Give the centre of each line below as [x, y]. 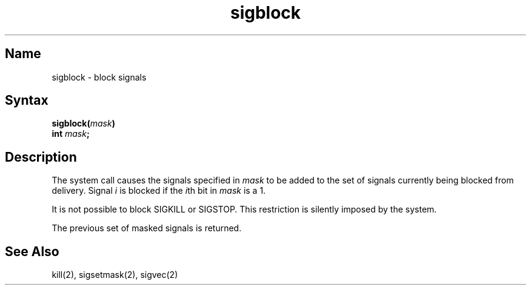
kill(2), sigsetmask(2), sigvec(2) [115, 275]
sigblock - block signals [99, 77]
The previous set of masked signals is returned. [147, 228]
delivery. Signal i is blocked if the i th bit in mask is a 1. [159, 191]
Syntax [27, 101]
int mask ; [71, 134]
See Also [32, 251]
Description [41, 157]
